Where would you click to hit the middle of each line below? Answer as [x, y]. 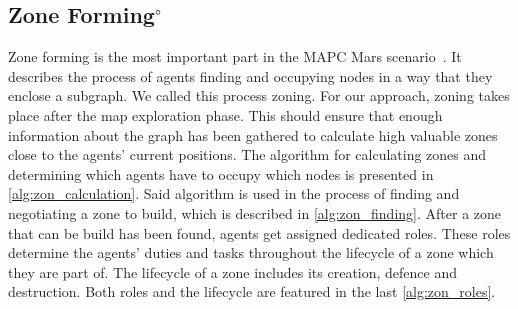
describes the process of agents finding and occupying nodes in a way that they [250, 75]
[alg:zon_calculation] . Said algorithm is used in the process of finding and [234, 193]
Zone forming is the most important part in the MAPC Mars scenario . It [235, 56]
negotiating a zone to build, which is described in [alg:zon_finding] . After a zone [255, 212]
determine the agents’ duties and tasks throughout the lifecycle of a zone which [251, 252]
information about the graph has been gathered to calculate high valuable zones [253, 134]
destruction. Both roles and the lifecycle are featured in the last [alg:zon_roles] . [252, 291]
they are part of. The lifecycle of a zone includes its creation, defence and [233, 271]
